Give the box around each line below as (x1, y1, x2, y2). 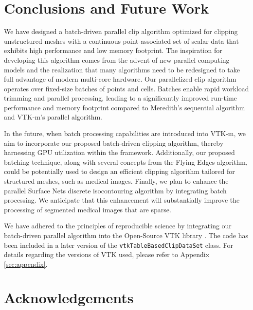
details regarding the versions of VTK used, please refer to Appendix (4, 249, 210, 259)
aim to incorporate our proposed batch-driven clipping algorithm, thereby (4, 138, 224, 148)
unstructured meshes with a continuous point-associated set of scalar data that (4, 35, 239, 46)
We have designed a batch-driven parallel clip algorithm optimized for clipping (4, 26, 238, 36)
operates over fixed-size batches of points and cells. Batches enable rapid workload (4, 83, 249, 93)
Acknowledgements (4, 287, 134, 307)
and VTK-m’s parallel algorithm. (4, 112, 103, 122)
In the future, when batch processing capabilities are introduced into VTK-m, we (4, 128, 246, 138)
